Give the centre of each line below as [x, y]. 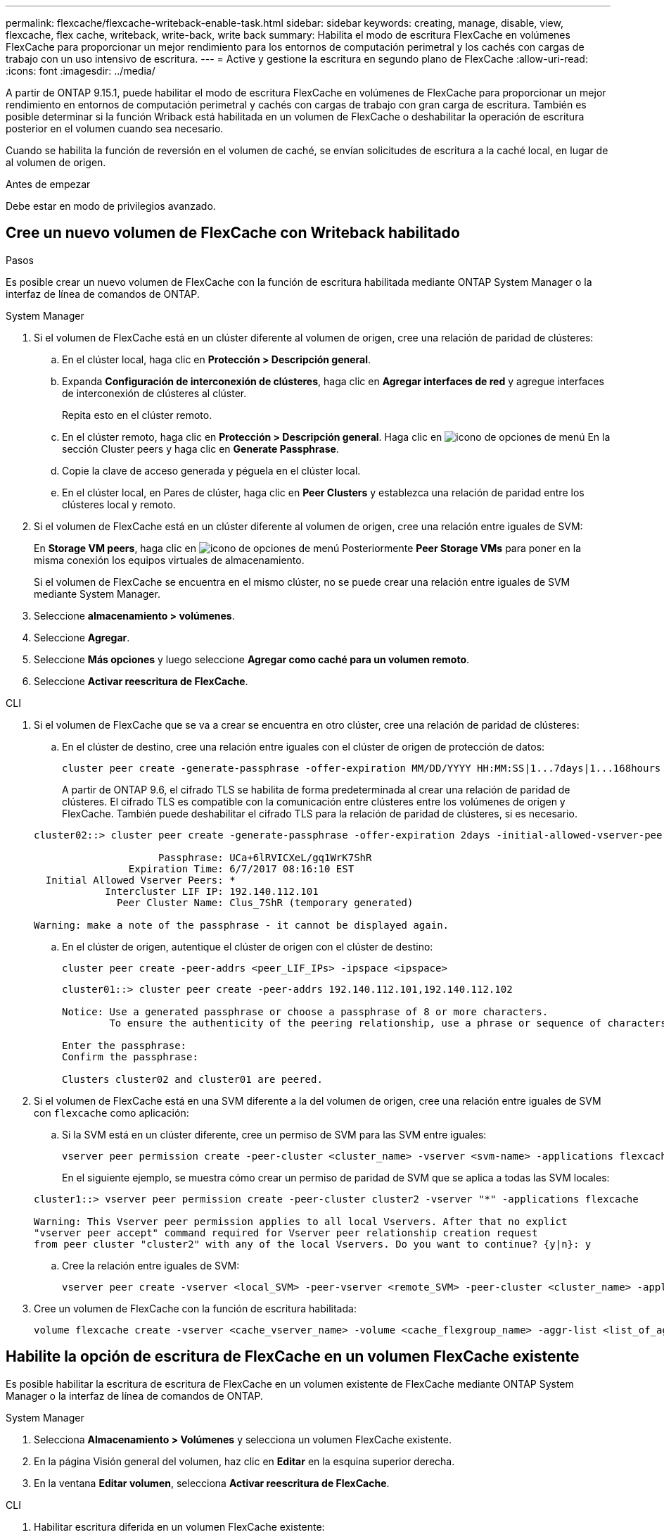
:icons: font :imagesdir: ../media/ [81, 71]
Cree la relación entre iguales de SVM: [151, 1265]
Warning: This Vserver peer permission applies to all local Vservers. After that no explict [301, 1221]
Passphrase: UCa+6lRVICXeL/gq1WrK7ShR [265, 857]
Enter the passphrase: [124, 1045]
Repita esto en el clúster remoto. [137, 415]
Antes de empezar [48, 184]
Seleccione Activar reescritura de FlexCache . [141, 681]
